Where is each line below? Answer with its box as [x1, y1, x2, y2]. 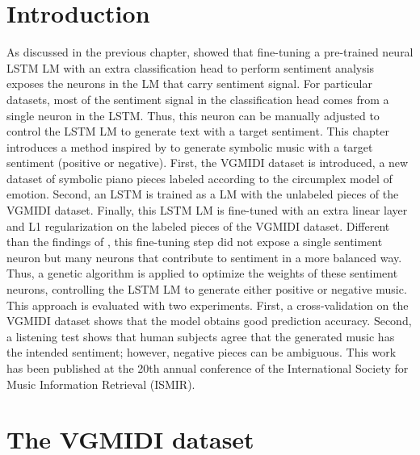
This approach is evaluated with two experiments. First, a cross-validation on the [6, 296, 409, 313]
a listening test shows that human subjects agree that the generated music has [6, 328, 395, 344]
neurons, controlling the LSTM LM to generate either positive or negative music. [6, 281, 407, 298]
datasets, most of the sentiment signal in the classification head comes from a [6, 90, 389, 107]
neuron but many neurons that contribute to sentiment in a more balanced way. [6, 248, 402, 265]
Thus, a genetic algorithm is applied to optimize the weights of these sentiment [6, 265, 398, 282]
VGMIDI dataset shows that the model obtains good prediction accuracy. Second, [6, 312, 412, 329]
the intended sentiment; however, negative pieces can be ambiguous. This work [6, 344, 397, 361]
